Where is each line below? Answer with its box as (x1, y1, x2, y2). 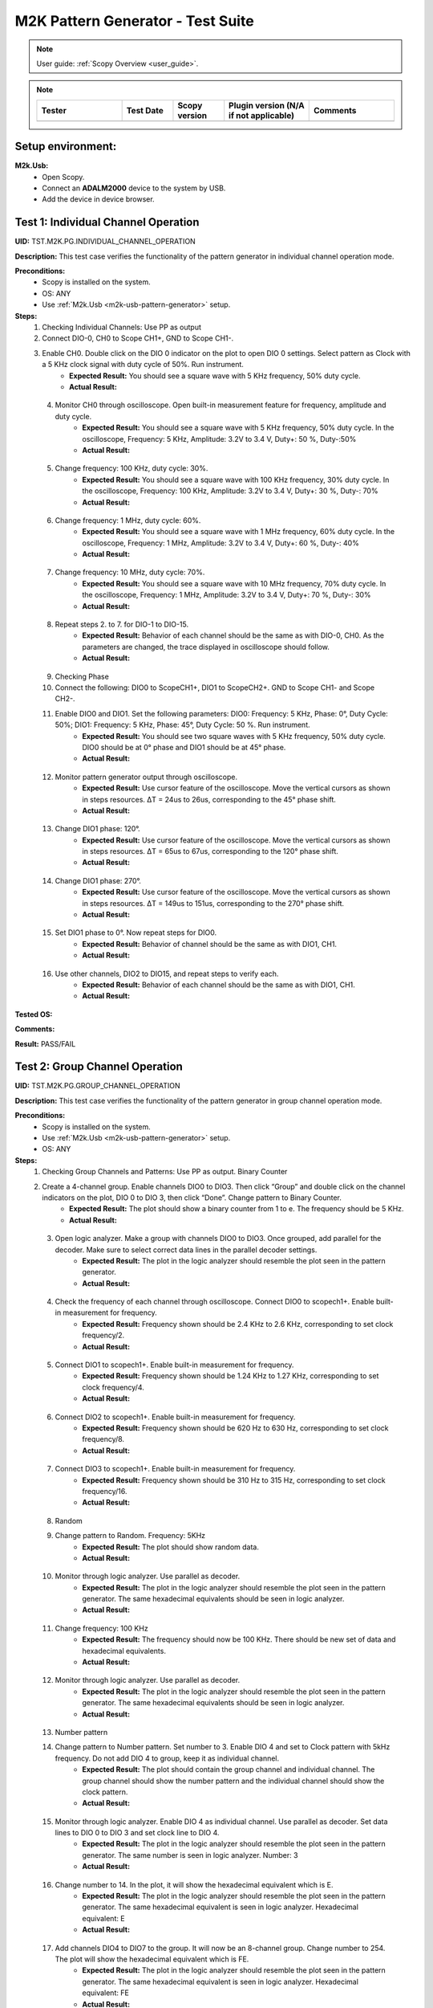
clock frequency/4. (82, 1382, 144, 1392)
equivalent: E (82, 1913, 125, 1923)
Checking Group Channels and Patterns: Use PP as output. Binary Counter (42, 1167, 288, 1177)
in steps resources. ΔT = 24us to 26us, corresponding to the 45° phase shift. (82, 794, 337, 804)
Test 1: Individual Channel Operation (14, 215, 200, 229)
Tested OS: (14, 1009, 53, 1019)
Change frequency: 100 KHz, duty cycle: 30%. (55, 463, 208, 473)
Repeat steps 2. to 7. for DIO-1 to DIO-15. (55, 619, 188, 630)
